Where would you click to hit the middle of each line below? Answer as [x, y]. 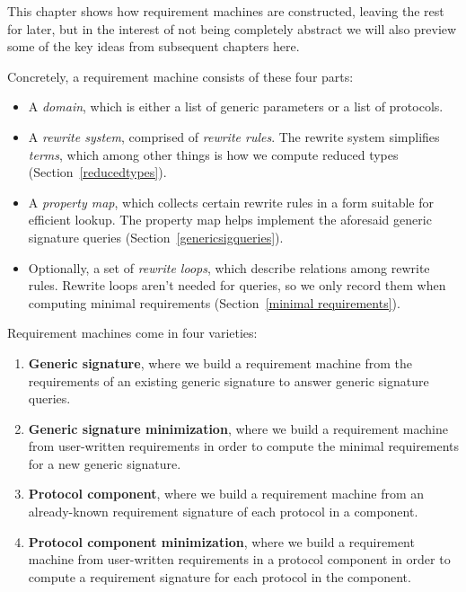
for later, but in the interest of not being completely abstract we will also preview [232, 28]
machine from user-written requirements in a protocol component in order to [239, 559]
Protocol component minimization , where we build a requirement [221, 541]
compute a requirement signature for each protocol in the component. [220, 576]
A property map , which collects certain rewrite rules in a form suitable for [231, 202]
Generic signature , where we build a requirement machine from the [220, 362]
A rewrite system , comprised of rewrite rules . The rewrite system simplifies [234, 136]
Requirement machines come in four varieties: [132, 333]
